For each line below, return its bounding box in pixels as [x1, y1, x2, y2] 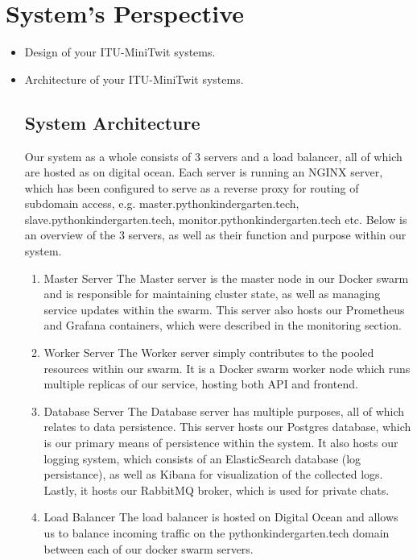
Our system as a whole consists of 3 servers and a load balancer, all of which [24, 147, 403, 164]
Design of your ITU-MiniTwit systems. [24, 44, 216, 60]
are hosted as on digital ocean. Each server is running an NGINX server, [24, 164, 383, 180]
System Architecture [24, 110, 200, 135]
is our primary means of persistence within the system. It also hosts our [43, 434, 398, 451]
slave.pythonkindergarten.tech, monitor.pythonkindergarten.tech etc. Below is [24, 210, 407, 227]
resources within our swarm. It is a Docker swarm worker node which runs [43, 359, 411, 376]
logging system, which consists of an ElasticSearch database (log [43, 450, 361, 467]
